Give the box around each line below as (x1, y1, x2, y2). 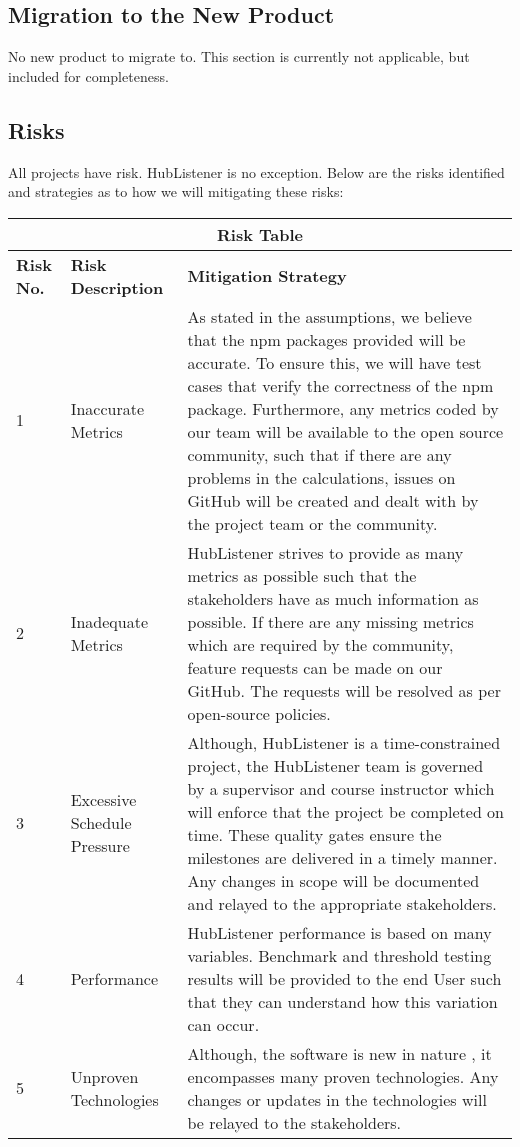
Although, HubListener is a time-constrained (187, 730, 501, 754)
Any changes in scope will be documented (187, 868, 480, 892)
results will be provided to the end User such (187, 966, 502, 990)
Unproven (70, 1064, 139, 1088)
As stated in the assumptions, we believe (187, 304, 472, 328)
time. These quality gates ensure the (187, 822, 442, 846)
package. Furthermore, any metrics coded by (187, 396, 499, 420)
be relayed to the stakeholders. (187, 1110, 402, 1134)
